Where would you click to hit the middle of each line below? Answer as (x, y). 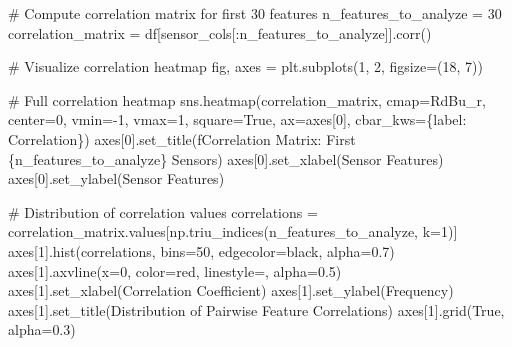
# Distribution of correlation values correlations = (163, 211)
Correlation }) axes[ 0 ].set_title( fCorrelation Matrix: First (182, 138)
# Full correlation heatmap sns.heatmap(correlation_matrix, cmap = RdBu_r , (247, 99)
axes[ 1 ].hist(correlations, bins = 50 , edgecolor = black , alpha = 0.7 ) (201, 250)
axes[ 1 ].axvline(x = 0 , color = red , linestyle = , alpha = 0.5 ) (175, 270)
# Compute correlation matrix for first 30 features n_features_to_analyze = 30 (255, 13)
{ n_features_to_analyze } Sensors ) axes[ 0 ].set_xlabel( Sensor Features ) (226, 158)
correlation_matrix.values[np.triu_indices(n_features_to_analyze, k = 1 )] (233, 231)
